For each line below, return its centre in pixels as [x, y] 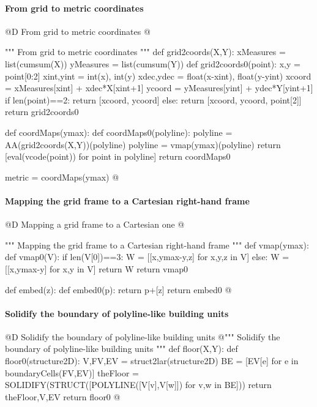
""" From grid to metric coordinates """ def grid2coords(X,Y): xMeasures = [145, 52]
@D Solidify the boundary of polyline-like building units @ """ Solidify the [143, 336]
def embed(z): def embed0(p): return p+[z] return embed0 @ [118, 289]
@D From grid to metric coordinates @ [78, 31]
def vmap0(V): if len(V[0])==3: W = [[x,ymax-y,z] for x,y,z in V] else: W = [147, 257]
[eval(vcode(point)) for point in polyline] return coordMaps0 [118, 156]
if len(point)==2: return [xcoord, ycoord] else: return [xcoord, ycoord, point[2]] [153, 99]
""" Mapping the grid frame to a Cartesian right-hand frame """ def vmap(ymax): [157, 245]
